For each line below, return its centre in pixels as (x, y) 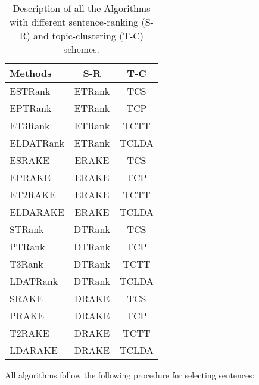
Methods (31, 73)
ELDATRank (37, 143)
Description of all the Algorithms (82, 8)
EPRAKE (30, 177)
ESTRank (30, 91)
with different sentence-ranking (74, 22)
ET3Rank (30, 125)
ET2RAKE (33, 195)
